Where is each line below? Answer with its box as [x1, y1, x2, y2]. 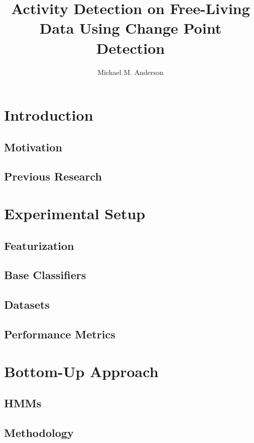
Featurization [4, 237, 74, 253]
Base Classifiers [4, 267, 86, 283]
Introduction [4, 105, 93, 125]
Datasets [4, 297, 50, 312]
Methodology [4, 424, 74, 440]
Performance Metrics [4, 326, 115, 341]
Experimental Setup [4, 203, 146, 224]
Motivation [4, 139, 62, 154]
